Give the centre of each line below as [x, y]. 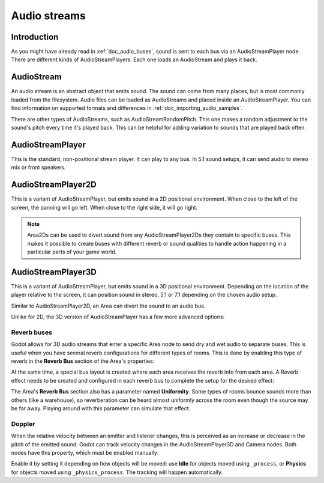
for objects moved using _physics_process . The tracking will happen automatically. [117, 472]
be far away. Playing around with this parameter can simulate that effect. [101, 409]
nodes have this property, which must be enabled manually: [85, 452]
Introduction [35, 37]
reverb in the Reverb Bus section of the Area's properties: [83, 361]
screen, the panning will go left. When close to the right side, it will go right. [104, 207]
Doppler [23, 424]
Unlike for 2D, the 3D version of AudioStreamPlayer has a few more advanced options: [118, 317]
